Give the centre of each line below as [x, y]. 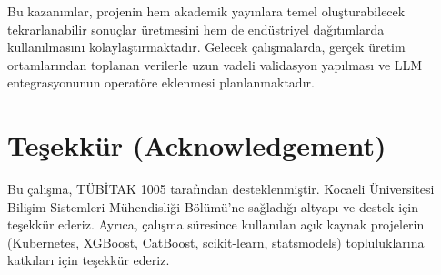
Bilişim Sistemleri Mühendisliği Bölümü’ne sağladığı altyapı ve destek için [213, 206]
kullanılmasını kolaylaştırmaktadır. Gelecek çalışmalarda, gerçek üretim [206, 47]
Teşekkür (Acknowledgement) [197, 145]
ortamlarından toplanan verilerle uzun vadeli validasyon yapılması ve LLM [215, 64]
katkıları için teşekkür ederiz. [89, 260]
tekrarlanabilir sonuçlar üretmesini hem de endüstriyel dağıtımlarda [196, 29]
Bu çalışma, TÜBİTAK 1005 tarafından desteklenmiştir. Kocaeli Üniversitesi [221, 189]
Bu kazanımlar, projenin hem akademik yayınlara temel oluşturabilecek [206, 11]
